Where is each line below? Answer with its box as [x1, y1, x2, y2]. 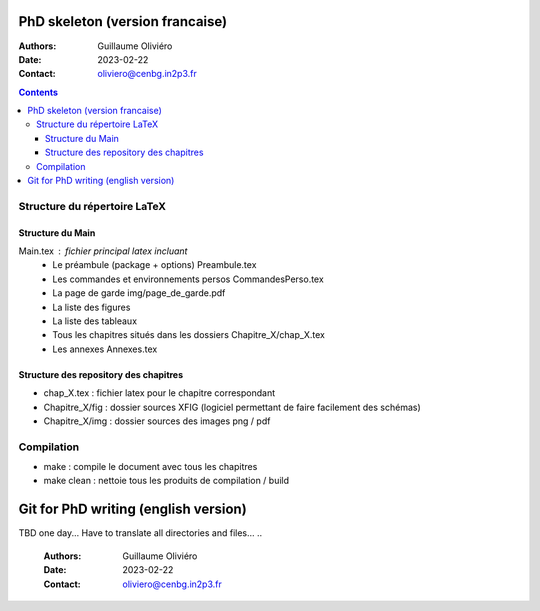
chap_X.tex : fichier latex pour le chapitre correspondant [43, 387, 276, 399]
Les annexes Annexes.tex [52, 343, 158, 355]
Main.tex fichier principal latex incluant [18, 245, 188, 257]
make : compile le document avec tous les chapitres [43, 461, 258, 473]
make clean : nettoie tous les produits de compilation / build [43, 475, 290, 487]
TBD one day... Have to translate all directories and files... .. [18, 527, 263, 539]
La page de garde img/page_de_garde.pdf [52, 287, 226, 299]
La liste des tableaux [52, 315, 138, 327]
